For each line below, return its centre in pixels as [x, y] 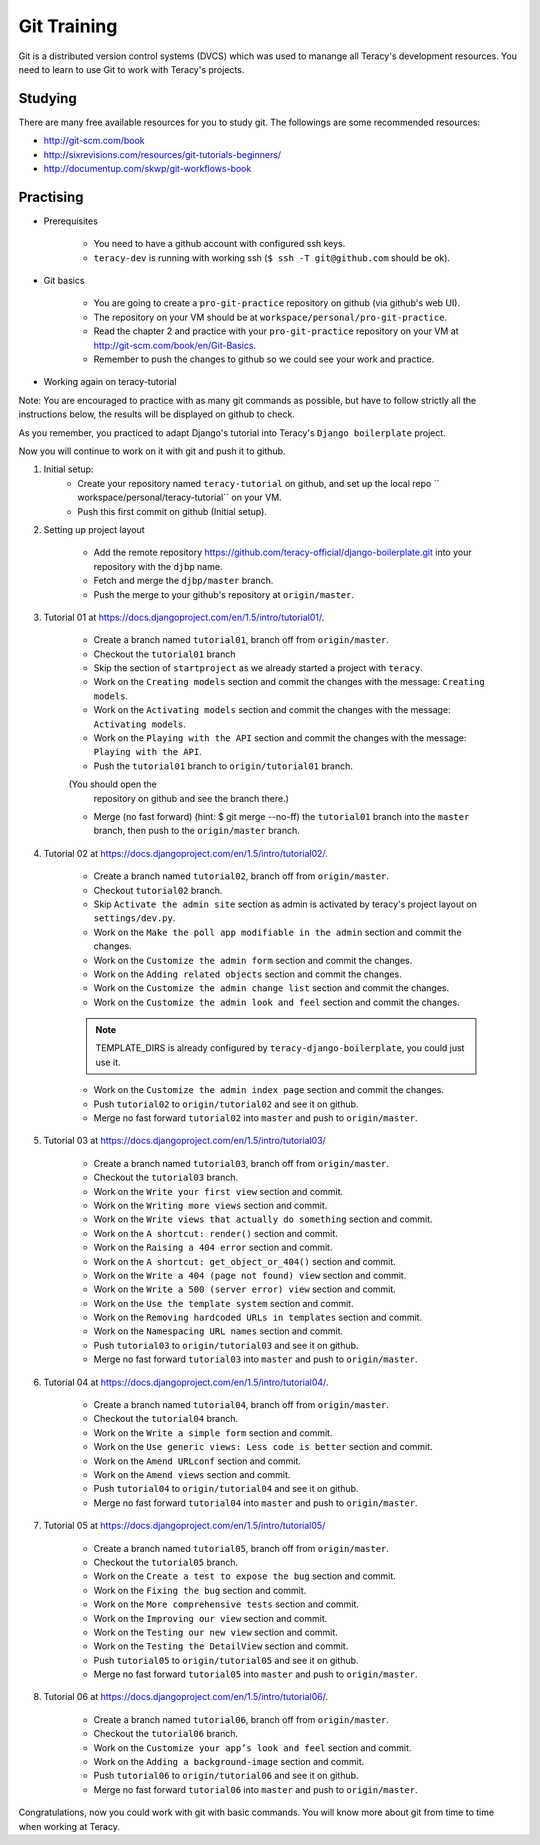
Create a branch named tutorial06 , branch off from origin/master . [241, 1719]
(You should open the [112, 784]
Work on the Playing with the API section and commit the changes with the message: [280, 738]
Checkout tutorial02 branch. [158, 890]
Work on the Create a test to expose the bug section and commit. [245, 1576]
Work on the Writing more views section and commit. [210, 1205]
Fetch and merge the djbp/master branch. [183, 581]
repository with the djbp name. [158, 566]
